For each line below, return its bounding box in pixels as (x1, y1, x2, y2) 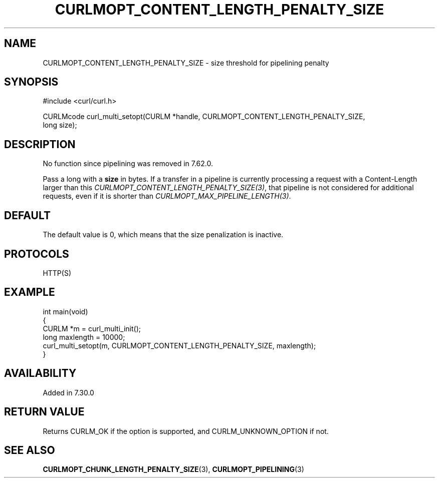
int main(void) (43, 307, 88, 316)
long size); (43, 121, 77, 130)
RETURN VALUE (4, 405, 85, 418)
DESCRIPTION (4, 138, 76, 151)
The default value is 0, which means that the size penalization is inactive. (43, 230, 284, 239)
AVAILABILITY (4, 367, 77, 380)
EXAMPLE (4, 286, 55, 299)
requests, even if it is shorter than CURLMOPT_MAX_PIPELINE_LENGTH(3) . (43, 192, 291, 201)
